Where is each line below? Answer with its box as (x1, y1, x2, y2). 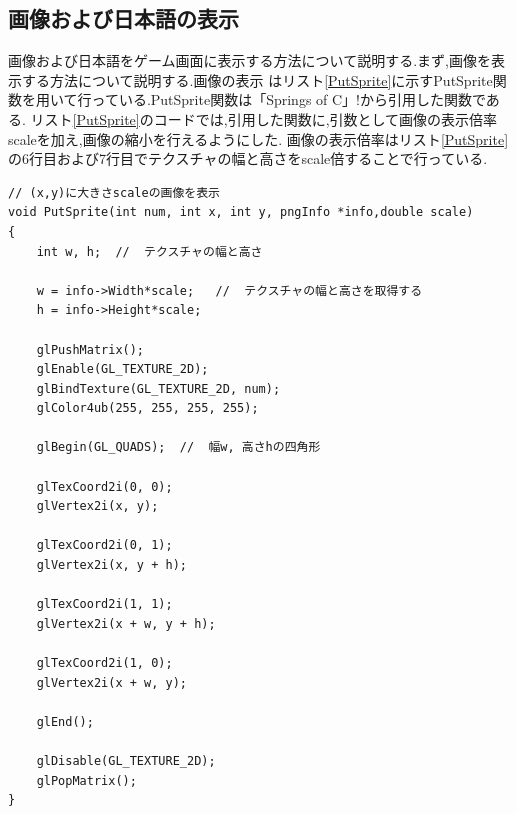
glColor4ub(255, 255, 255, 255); (36, 401, 259, 416)
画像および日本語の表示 (8, 3, 239, 34)
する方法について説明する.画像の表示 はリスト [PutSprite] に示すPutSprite (21, 69, 493, 90)
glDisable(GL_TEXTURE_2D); (36, 753, 216, 768)
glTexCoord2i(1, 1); (36, 597, 173, 612)
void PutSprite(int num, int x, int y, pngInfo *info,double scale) (8, 205, 474, 220)
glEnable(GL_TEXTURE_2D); (36, 362, 209, 377)
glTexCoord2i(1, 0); (36, 656, 173, 671)
